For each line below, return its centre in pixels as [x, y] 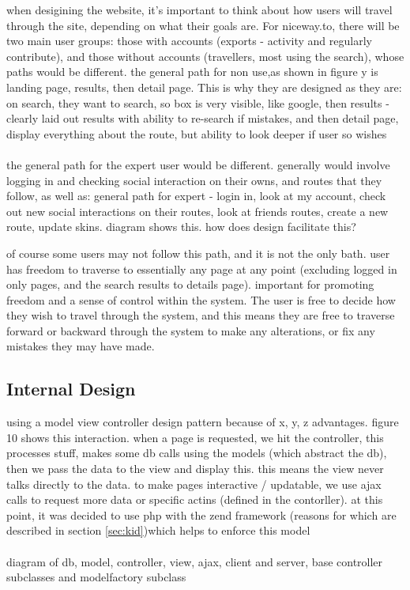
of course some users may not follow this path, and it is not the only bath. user [198, 253]
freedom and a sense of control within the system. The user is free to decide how [201, 299]
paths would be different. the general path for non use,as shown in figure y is [192, 72]
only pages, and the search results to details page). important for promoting [190, 284]
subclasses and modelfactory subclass [96, 577]
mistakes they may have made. [81, 346]
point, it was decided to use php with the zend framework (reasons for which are [201, 514]
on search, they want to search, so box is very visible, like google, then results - [198, 102]
